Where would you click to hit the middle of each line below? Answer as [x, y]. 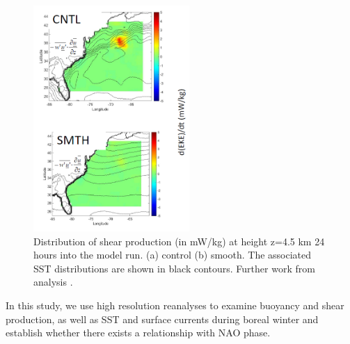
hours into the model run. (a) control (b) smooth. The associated [173, 255]
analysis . [53, 282]
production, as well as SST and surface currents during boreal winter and [162, 319]
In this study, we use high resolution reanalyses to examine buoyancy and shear [175, 305]
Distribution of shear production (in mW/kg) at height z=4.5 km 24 [179, 241]
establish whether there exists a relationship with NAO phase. [138, 333]
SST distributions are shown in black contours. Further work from [174, 268]
